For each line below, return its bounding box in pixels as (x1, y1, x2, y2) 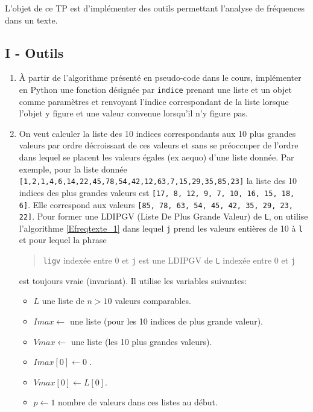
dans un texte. (5, 13, 58, 26)
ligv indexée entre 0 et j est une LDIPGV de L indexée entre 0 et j (43, 254, 296, 267)
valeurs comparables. (115, 294, 191, 307)
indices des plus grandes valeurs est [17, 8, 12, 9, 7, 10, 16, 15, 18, (19, 186, 295, 198)
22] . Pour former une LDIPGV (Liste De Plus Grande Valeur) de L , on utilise (19, 210, 308, 223)
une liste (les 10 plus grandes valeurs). (71, 335, 212, 347)
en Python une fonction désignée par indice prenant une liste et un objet (19, 83, 292, 95)
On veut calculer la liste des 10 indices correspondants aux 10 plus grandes (19, 127, 296, 139)
